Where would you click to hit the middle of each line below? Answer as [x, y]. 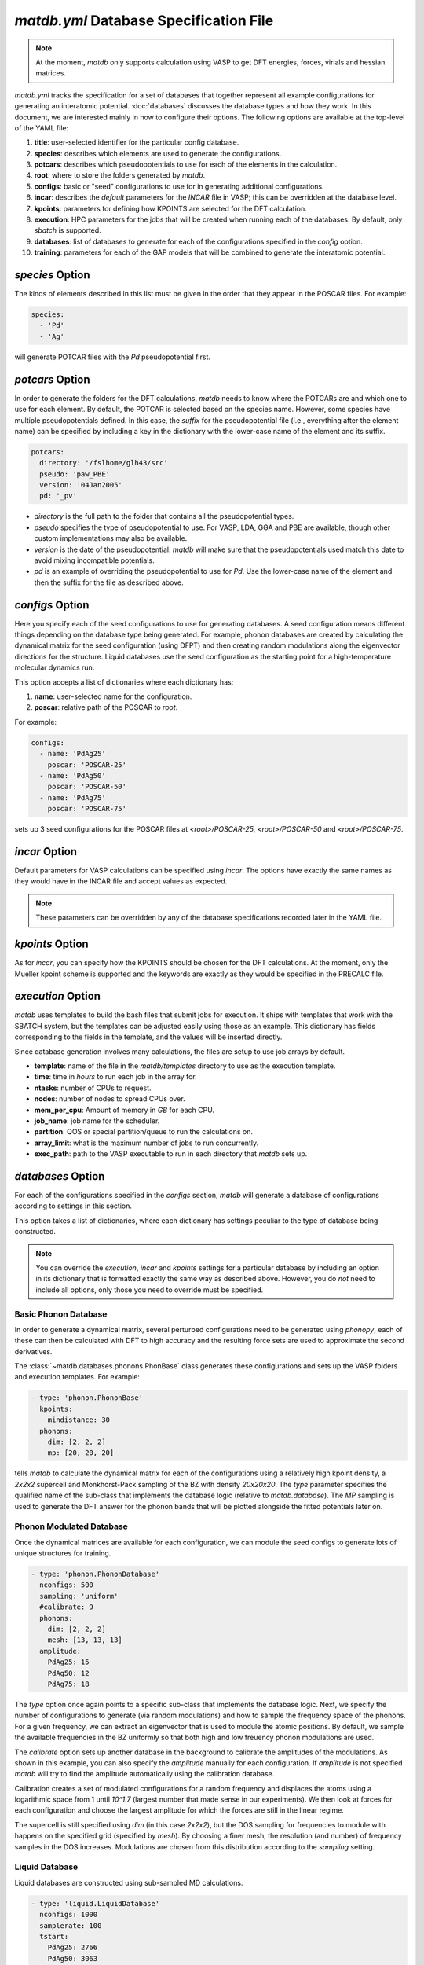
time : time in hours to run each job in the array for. [115, 1077]
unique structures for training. [63, 1553]
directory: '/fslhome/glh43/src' [104, 463]
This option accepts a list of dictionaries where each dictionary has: [124, 682]
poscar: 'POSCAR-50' [87, 787]
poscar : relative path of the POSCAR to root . [106, 707]
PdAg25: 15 [68, 1662]
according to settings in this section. [73, 1206]
